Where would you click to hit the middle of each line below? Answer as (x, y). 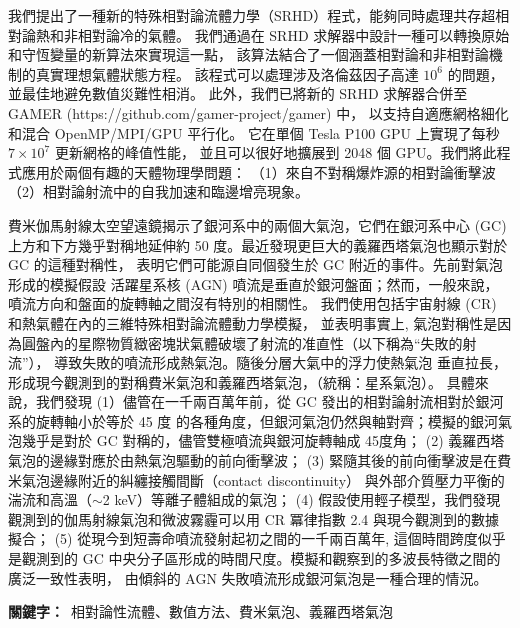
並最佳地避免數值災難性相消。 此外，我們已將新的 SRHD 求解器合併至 (238, 93)
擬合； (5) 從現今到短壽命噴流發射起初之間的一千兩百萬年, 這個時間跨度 (243, 538)
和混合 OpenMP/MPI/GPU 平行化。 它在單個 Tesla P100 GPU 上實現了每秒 (254, 132)
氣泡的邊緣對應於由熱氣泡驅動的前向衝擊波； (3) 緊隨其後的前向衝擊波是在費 (260, 460)
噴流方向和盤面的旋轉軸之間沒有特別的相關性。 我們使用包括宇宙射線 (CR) (252, 303)
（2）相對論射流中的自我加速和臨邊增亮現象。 (158, 191)
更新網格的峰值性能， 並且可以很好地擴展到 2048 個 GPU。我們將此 (275, 152)
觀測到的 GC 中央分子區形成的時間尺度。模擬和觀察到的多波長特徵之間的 (261, 558)
